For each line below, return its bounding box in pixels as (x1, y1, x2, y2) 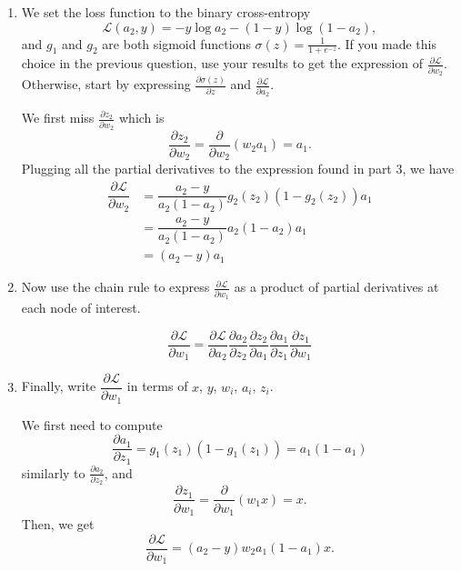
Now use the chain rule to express (21, 277, 210, 296)
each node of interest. (21, 298, 141, 316)
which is (118, 108, 165, 127)
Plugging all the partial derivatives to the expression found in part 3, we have (21, 159, 455, 178)
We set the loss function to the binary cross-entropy (21, 3, 311, 21)
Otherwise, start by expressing (21, 75, 191, 94)
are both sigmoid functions (102, 34, 251, 53)
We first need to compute (21, 415, 163, 434)
